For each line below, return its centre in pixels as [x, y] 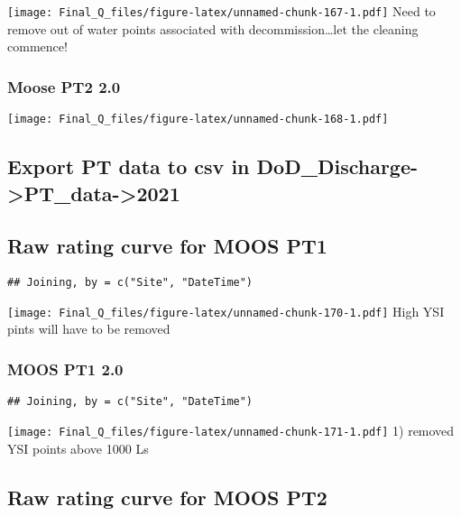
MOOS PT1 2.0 [65, 369]
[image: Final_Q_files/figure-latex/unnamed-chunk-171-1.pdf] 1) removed [231, 430]
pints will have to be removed [89, 329]
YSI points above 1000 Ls [78, 448]
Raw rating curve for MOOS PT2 [167, 497]
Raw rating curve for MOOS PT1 [167, 246]
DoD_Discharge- [337, 166]
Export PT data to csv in [129, 166]
